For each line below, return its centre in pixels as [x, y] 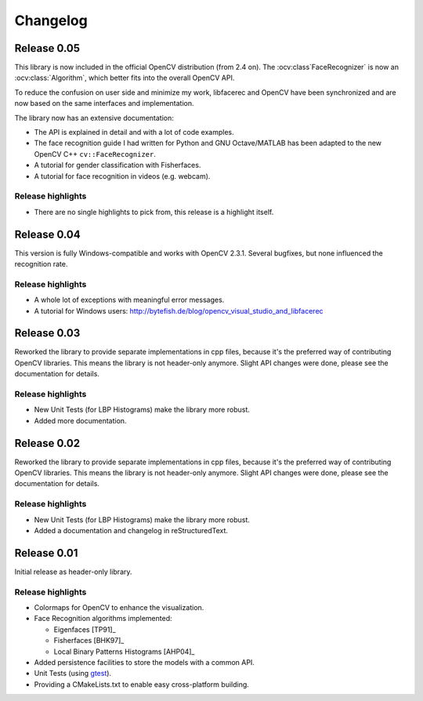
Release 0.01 [46, 553]
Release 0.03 [47, 333]
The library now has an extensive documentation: [94, 118]
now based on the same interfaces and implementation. [104, 104]
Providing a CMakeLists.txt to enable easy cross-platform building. [142, 684]
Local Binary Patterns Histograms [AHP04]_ [124, 652]
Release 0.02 [47, 443]
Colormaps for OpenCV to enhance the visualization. [119, 608]
